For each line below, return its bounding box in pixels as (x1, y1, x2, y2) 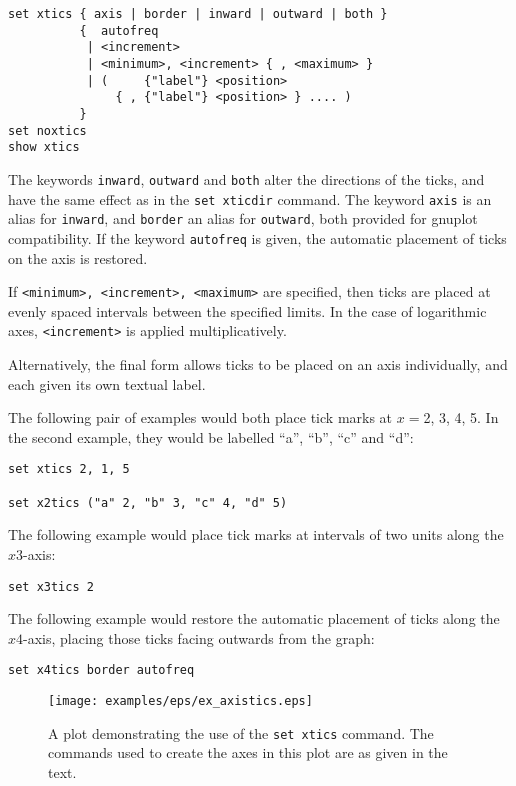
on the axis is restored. (8, 247, 148, 268)
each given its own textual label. (8, 373, 206, 394)
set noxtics (8, 123, 87, 138)
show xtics (8, 140, 80, 155)
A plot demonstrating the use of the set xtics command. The (48, 722, 434, 743)
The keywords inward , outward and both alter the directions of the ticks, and (8, 168, 485, 189)
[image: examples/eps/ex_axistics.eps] (48, 694, 313, 709)
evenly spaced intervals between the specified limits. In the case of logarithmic (8, 300, 487, 321)
